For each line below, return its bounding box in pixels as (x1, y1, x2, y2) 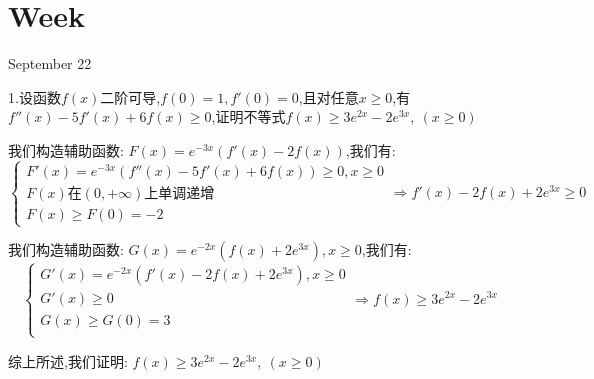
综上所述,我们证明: (8, 350, 128, 371)
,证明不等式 (211, 106, 286, 127)
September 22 (8, 53, 92, 74)
